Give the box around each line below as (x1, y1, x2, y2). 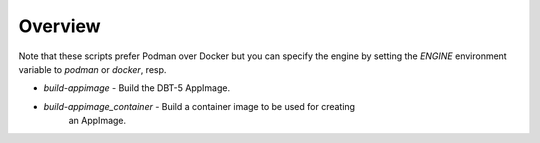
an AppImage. (68, 115, 127, 127)
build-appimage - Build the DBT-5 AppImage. (43, 82, 230, 94)
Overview (18, 15, 101, 37)
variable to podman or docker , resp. (18, 63, 167, 75)
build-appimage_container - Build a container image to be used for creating (43, 100, 355, 112)
